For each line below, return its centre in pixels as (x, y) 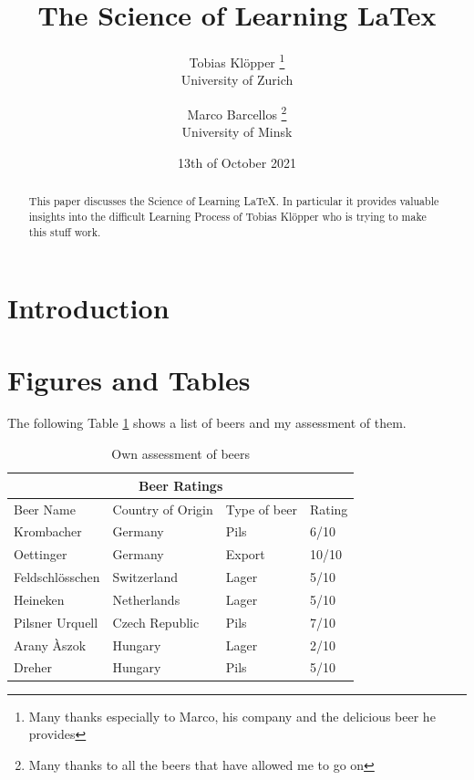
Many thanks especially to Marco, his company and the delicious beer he (232, 716)
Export (245, 554)
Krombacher (48, 531)
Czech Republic (156, 622)
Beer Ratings (181, 485)
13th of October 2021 (237, 162)
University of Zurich (237, 80)
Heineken (39, 599)
